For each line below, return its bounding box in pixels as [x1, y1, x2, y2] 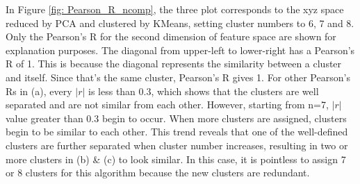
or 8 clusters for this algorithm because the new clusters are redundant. [6, 165, 310, 180]
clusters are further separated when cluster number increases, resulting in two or [6, 137, 348, 152]
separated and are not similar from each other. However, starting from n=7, [6, 97, 329, 112]
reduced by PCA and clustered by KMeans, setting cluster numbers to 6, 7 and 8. [6, 15, 354, 30]
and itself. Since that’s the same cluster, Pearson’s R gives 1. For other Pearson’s [6, 69, 350, 84]
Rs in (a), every [6, 83, 72, 98]
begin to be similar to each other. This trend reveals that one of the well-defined [6, 124, 348, 139]
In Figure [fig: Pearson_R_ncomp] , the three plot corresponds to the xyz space [6, 2, 344, 16]
